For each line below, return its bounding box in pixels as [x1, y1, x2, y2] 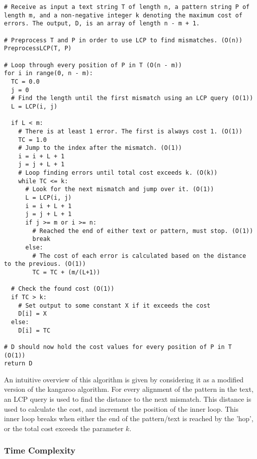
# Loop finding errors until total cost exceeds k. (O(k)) [18, 169, 218, 177]
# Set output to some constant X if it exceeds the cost [18, 302, 211, 309]
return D [4, 360, 33, 367]
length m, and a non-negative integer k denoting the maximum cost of [4, 11, 243, 19]
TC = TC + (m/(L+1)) [32, 269, 100, 276]
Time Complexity [4, 444, 76, 457]
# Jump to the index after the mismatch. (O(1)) [18, 144, 182, 152]
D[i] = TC [18, 327, 51, 334]
